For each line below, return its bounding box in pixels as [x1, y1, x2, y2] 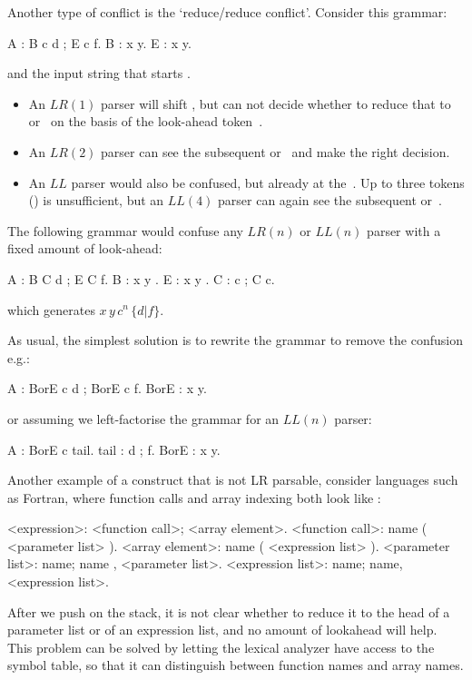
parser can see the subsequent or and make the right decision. [101, 142, 450, 161]
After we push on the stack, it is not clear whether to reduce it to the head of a [7, 602, 450, 621]
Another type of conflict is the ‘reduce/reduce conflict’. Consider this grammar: [7, 3, 447, 21]
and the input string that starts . [7, 64, 191, 83]
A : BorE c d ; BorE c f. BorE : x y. [7, 379, 207, 398]
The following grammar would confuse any [7, 221, 243, 240]
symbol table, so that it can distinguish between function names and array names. [7, 655, 464, 675]
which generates [7, 300, 95, 319]
